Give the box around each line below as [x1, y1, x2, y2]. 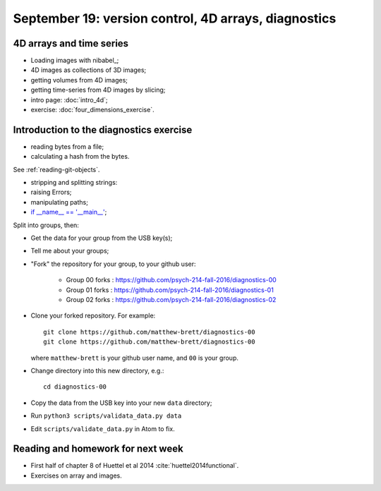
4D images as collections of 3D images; [30, 66, 147, 74]
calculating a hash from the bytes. [30, 152, 130, 161]
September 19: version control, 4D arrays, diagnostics [13, 11, 337, 26]
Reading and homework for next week [13, 443, 183, 455]
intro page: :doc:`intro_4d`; [30, 95, 109, 104]
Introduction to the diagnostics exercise [13, 123, 193, 135]
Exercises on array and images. [30, 471, 123, 480]
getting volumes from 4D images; [30, 75, 128, 84]
